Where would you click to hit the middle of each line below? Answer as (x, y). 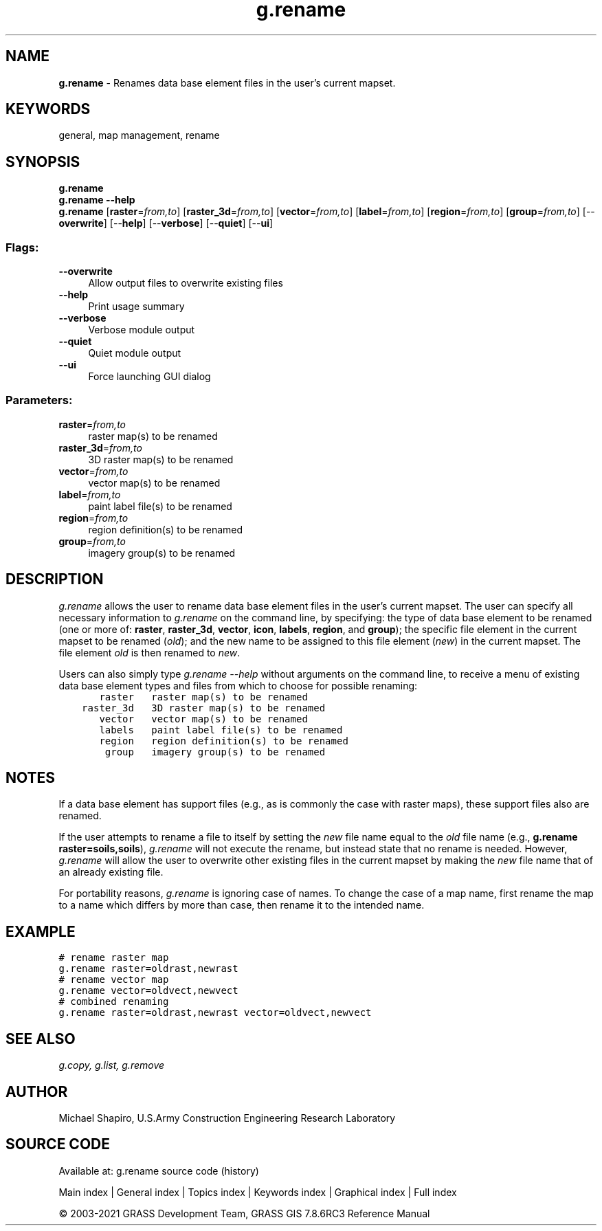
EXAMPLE (41, 931)
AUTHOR (37, 1091)
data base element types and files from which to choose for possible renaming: (238, 685)
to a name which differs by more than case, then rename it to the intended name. (242, 905)
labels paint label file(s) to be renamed (221, 730)
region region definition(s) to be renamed (224, 741)
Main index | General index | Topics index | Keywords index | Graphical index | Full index (258, 1192)
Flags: (22, 247)
